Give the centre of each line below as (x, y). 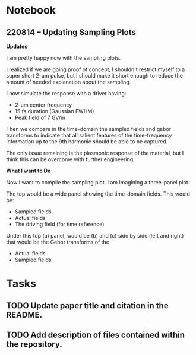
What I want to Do (29, 171)
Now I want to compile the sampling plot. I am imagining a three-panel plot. (98, 182)
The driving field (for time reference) (59, 224)
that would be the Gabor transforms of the (58, 242)
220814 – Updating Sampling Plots (71, 32)
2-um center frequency (43, 105)
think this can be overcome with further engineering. (70, 159)
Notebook (31, 10)
